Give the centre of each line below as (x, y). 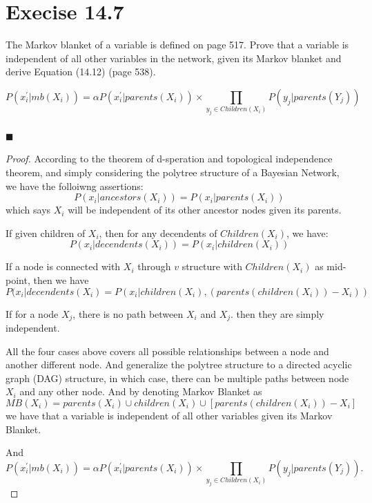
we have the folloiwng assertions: (75, 186)
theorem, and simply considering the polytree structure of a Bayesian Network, (173, 172)
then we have (61, 279)
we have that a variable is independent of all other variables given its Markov (169, 415)
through (154, 266)
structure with (212, 266)
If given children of (46, 232)
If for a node (32, 313)
